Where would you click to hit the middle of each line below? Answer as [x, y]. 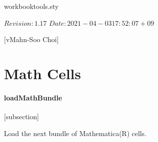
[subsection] [21, 116]
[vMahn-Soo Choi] [31, 39]
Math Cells [42, 73]
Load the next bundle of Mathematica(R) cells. [75, 133]
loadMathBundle [33, 97]
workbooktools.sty [31, 6]
